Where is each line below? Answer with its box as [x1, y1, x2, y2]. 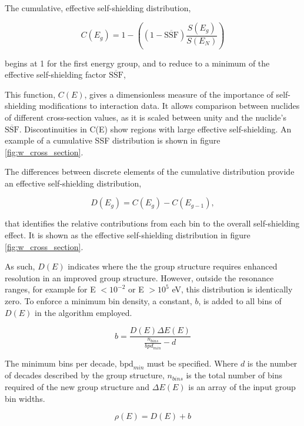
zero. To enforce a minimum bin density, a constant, [5, 295, 192, 307]
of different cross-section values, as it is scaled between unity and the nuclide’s [5, 111, 286, 123]
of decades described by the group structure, [5, 369, 165, 381]
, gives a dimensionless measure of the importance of [84, 88, 273, 100]
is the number [247, 357, 298, 369]
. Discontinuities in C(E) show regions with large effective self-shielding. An [19, 122, 292, 135]
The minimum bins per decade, [5, 357, 117, 369]
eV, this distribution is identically [172, 283, 293, 295]
